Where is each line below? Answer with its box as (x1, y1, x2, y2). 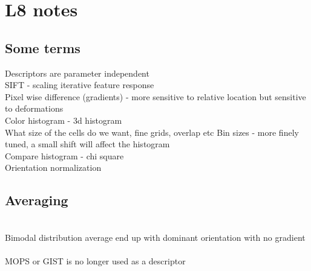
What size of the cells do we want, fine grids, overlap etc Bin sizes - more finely (5, 126, 299, 138)
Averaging (5, 191, 68, 209)
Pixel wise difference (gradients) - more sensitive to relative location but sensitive (5, 90, 306, 103)
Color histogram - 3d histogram (5, 113, 122, 126)
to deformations (5, 102, 64, 115)
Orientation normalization (5, 161, 102, 174)
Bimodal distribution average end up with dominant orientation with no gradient (5, 231, 306, 243)
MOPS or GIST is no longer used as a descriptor (5, 254, 186, 267)
